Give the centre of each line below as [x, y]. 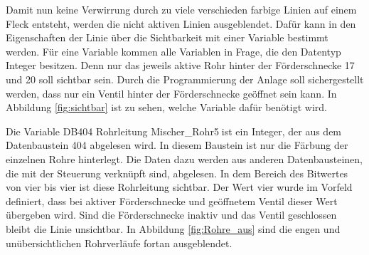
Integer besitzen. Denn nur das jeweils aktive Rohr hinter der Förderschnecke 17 [180, 65]
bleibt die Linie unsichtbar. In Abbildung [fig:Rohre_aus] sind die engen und [173, 228]
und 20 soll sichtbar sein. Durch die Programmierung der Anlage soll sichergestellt [185, 79]
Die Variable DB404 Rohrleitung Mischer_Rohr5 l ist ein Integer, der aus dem [174, 131]
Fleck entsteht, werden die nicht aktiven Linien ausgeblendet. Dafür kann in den [181, 23]
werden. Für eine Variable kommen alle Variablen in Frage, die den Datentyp [173, 51]
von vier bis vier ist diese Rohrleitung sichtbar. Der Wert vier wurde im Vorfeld [179, 187]
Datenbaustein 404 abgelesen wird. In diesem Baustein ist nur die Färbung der [177, 145]
